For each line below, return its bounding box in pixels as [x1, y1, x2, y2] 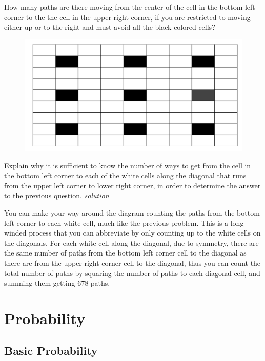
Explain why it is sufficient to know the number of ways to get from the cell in [4, 160, 251, 171]
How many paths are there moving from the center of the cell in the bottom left [4, 2, 255, 12]
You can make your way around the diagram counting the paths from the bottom [4, 207, 260, 218]
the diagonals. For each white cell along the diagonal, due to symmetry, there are [4, 237, 259, 248]
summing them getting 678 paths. [4, 278, 110, 288]
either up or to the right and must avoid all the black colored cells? [4, 22, 215, 32]
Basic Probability [4, 343, 98, 358]
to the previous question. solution [4, 190, 109, 201]
